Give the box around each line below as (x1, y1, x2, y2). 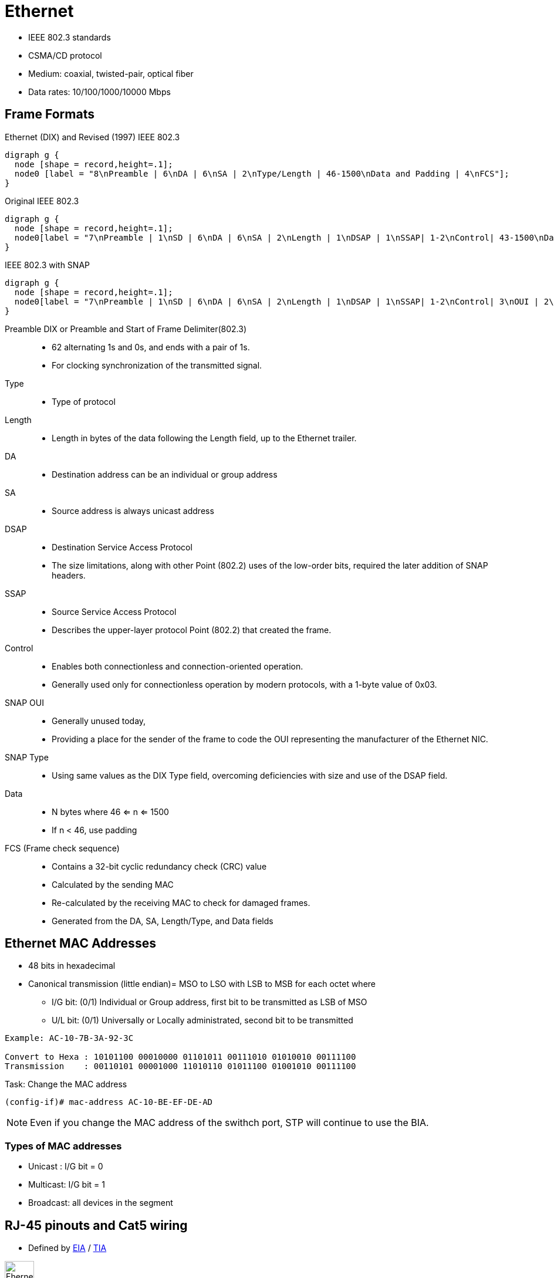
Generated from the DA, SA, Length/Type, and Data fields (52, 915, 273, 926)
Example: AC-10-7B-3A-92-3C (5, 1033, 134, 1043)
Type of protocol (52, 396, 116, 407)
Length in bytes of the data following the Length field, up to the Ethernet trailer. (52, 432, 357, 443)
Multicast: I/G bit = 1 (28, 1179, 105, 1190)
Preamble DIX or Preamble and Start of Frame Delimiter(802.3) (5, 323, 247, 334)
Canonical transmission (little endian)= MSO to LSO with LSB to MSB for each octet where (28, 979, 376, 989)
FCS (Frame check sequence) (5, 843, 120, 853)
